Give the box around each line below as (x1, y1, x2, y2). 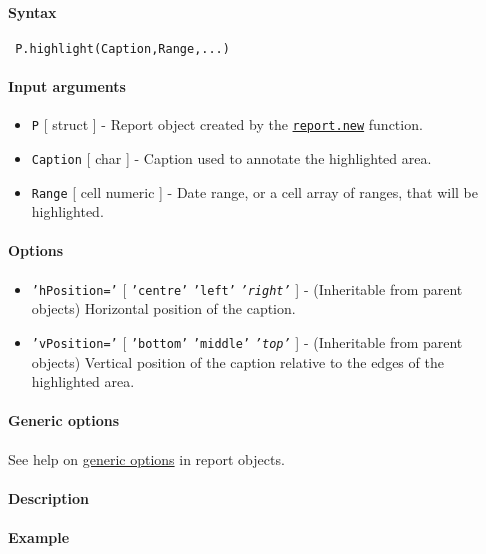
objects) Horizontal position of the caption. (31, 298, 296, 319)
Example (8, 526, 70, 547)
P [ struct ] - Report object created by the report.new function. (31, 114, 423, 135)
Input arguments (8, 76, 126, 97)
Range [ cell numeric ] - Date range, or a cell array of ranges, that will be (31, 181, 478, 202)
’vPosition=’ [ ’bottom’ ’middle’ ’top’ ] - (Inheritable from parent (31, 331, 463, 352)
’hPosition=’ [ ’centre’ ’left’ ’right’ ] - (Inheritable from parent (31, 278, 463, 299)
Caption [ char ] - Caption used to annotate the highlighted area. (31, 147, 432, 168)
